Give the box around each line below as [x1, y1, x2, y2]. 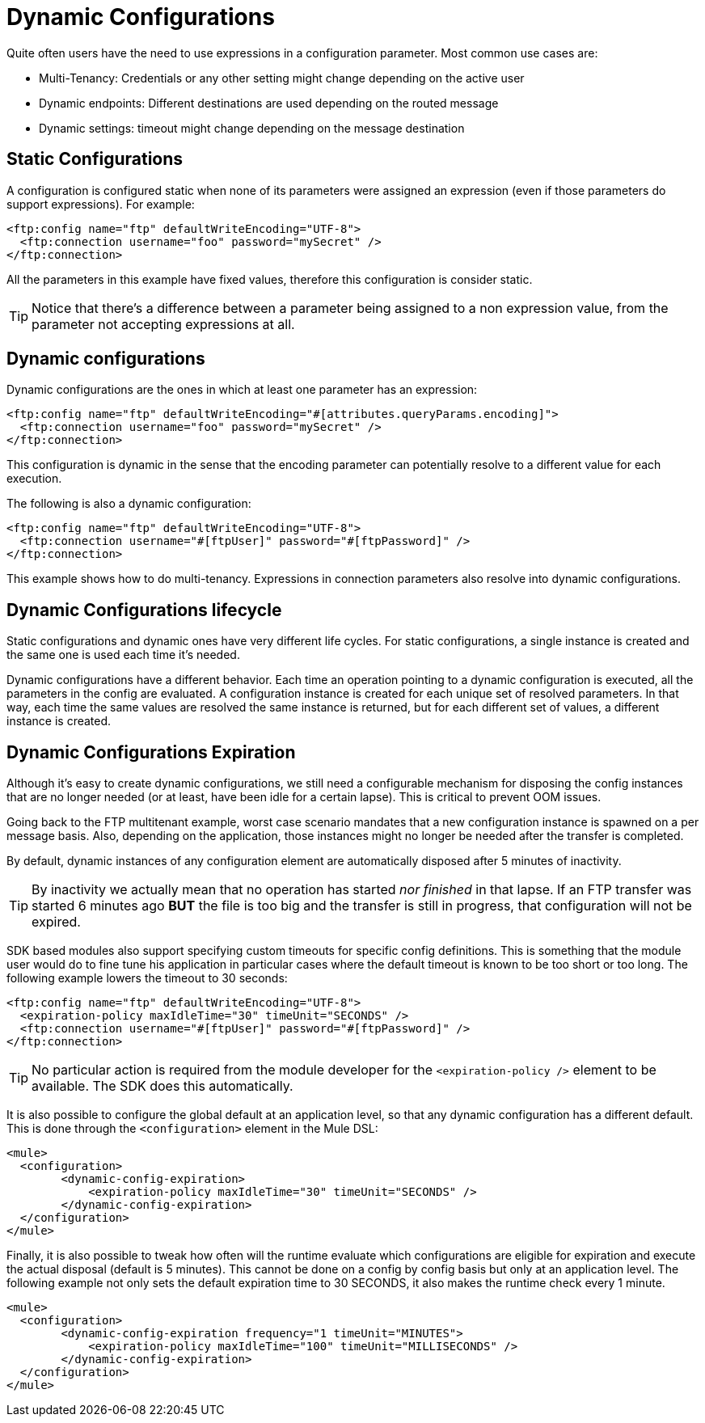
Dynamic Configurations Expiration [6, 741, 296, 762]
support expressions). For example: [6, 196, 195, 211]
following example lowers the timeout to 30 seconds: [6, 971, 288, 986]
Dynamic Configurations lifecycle [6, 599, 282, 620]
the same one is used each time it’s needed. [6, 648, 240, 662]
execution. [6, 471, 62, 486]
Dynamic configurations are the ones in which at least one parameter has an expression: [6, 382, 478, 397]
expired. [32, 914, 81, 931]
